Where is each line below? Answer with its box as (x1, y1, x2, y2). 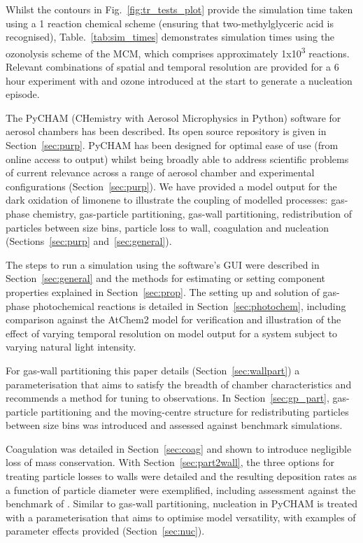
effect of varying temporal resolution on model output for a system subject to (6, 325, 338, 340)
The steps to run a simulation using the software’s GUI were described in (6, 257, 320, 271)
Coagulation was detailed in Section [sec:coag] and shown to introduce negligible (6, 441, 352, 456)
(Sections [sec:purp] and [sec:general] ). (6, 234, 172, 248)
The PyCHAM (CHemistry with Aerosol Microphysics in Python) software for (6, 110, 341, 125)
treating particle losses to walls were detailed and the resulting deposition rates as (6, 469, 357, 484)
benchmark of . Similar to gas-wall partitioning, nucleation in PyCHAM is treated (6, 496, 357, 511)
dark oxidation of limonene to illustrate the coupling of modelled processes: (6, 192, 328, 207)
